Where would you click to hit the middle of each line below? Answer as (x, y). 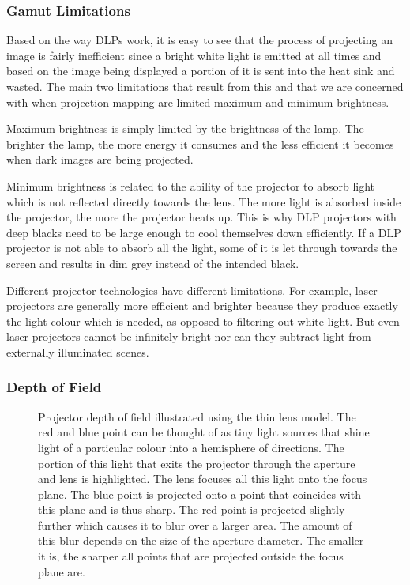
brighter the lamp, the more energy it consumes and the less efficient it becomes (200, 143)
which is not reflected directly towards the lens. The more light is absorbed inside (204, 201)
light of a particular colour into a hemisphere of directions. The (191, 447)
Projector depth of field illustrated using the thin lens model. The (197, 416)
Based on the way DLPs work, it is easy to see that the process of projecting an (200, 40)
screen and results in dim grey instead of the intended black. (153, 263)
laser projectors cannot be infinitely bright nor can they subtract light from (189, 336)
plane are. (62, 571)
